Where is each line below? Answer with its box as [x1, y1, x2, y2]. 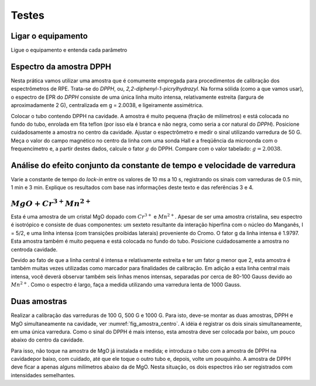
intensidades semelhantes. [11, 371, 75, 378]
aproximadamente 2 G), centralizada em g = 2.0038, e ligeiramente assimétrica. [11, 102, 204, 109]
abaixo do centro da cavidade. [11, 336, 84, 343]
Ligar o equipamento [11, 31, 88, 41]
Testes [11, 9, 45, 22]
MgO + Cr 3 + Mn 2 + [11, 197, 91, 209]
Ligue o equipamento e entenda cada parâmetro [11, 47, 128, 54]
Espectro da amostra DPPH [11, 61, 111, 71]
